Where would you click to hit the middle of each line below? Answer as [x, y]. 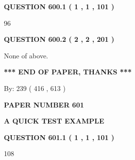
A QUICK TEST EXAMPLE [54, 121]
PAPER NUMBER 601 [44, 104]
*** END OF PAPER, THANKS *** [68, 72]
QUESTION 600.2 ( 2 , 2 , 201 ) [59, 39]
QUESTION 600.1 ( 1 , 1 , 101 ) [59, 6]
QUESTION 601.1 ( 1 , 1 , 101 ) [59, 137]
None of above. [26, 55]
